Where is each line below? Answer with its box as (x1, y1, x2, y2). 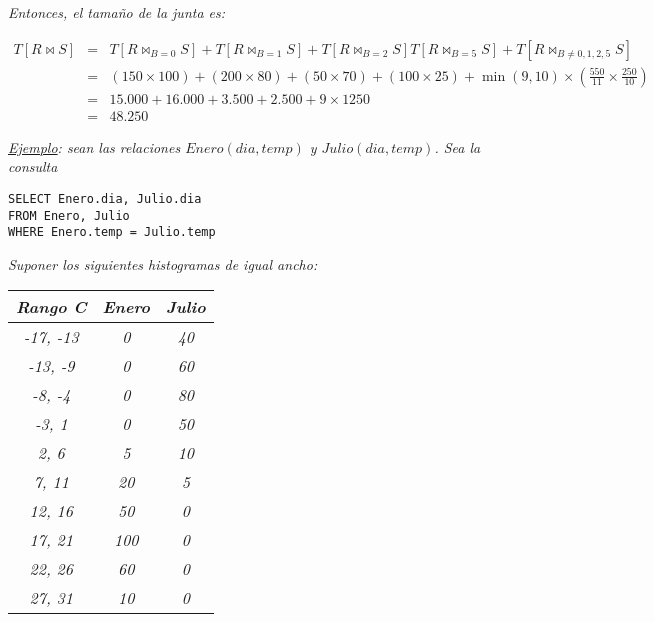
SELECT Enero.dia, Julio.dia (8, 191, 202, 206)
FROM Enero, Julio (8, 208, 130, 223)
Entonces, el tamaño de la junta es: (8, 2, 226, 22)
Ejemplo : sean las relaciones (8, 136, 181, 157)
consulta (8, 156, 58, 177)
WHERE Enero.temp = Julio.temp (8, 225, 216, 240)
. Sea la (434, 136, 481, 157)
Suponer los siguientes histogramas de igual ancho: (8, 253, 318, 274)
